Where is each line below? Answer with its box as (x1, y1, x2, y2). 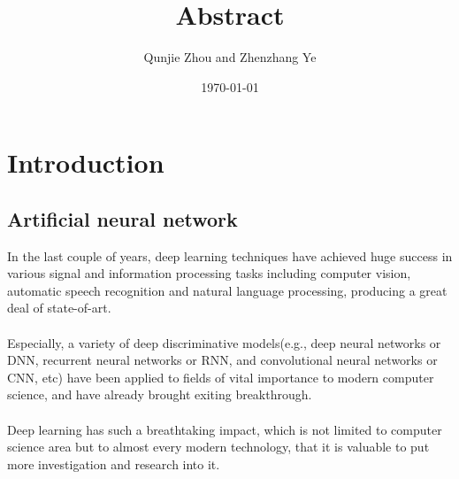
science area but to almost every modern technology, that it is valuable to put (7, 437, 430, 456)
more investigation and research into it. (7, 454, 220, 473)
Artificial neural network (7, 205, 238, 232)
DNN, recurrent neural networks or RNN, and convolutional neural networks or (7, 351, 438, 369)
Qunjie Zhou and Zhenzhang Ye (143, 48, 317, 66)
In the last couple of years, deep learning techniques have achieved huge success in (7, 246, 453, 265)
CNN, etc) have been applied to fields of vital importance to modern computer (7, 367, 434, 386)
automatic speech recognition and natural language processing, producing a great (7, 281, 448, 299)
